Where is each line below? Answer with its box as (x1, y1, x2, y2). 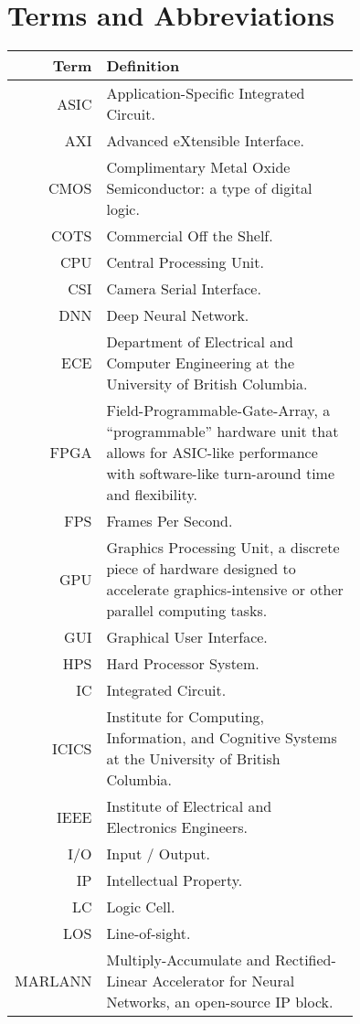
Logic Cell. (106, 896, 175, 918)
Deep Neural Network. (106, 304, 249, 326)
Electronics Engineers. (106, 816, 248, 838)
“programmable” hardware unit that (106, 421, 339, 443)
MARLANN (15, 970, 92, 992)
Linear (106, 970, 148, 992)
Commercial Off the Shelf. (106, 225, 273, 247)
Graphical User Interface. (106, 626, 268, 648)
